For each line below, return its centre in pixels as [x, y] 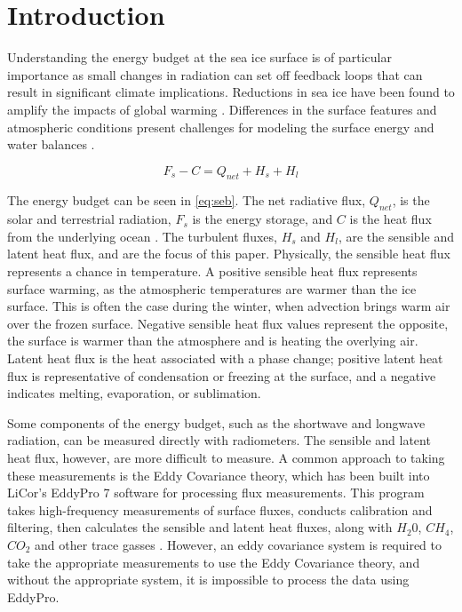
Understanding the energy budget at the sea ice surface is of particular [199, 57]
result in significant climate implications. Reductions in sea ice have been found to [231, 92]
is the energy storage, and [263, 219]
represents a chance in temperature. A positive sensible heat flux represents [212, 271]
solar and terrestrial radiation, [89, 219]
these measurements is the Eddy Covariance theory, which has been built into [219, 475]
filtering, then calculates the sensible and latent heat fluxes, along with [200, 527]
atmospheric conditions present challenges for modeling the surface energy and [221, 127]
